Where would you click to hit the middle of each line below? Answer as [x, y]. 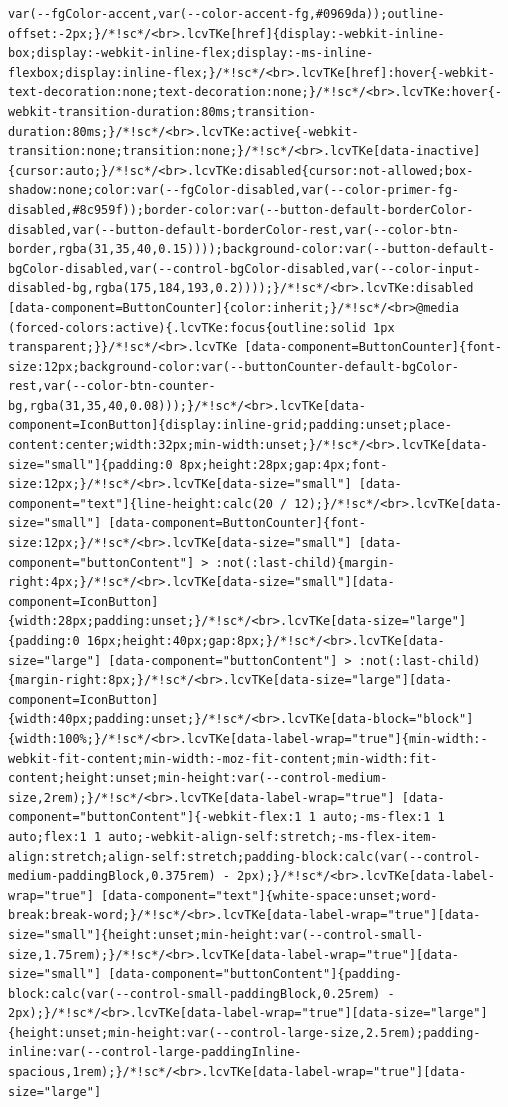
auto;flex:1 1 [55, 836]
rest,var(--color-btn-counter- [112, 386]
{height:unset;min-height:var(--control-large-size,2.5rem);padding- [244, 1032]
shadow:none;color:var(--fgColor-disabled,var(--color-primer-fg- [234, 190]
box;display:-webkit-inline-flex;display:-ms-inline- [191, 53]
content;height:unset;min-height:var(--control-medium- [198, 778]
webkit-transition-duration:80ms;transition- [162, 111]
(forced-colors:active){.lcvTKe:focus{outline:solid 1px [201, 327]
